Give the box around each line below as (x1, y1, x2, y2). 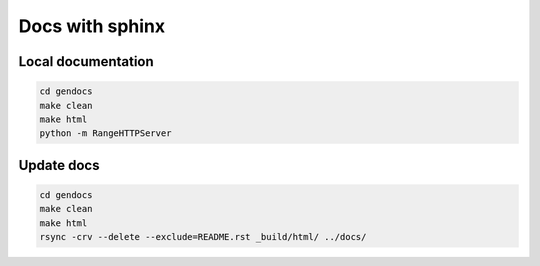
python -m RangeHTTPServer (39, 128, 172, 139)
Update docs (18, 156, 100, 174)
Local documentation (18, 53, 154, 70)
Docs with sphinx (18, 15, 165, 37)
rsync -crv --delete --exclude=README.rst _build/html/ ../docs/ (39, 231, 367, 243)
